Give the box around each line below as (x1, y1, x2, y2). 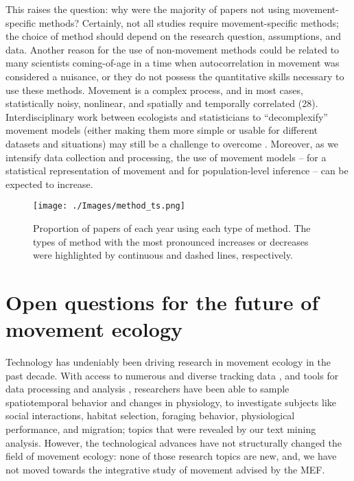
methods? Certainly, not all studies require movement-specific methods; (38, 15, 339, 30)
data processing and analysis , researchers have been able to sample (5, 382, 290, 396)
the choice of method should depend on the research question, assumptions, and (5, 29, 341, 43)
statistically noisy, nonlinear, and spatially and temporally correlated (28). (5, 96, 318, 110)
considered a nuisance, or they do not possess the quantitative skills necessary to (5, 69, 344, 83)
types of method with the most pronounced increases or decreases (33, 234, 309, 248)
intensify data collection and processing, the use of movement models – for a (5, 150, 327, 164)
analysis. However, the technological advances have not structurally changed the (5, 435, 342, 449)
